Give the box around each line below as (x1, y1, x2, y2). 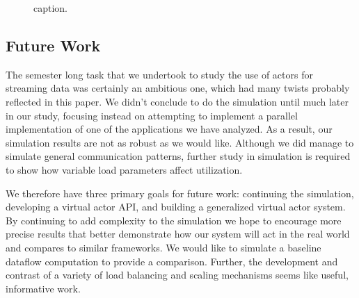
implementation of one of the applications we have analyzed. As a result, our (6, 122, 333, 136)
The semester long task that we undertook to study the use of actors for (6, 67, 313, 81)
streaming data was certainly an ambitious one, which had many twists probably (6, 81, 350, 95)
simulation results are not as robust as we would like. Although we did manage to (6, 135, 354, 149)
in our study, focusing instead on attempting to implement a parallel (6, 108, 298, 122)
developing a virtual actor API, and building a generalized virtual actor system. (6, 199, 346, 214)
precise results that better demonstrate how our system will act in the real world (6, 226, 350, 241)
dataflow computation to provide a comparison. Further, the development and (6, 254, 338, 268)
